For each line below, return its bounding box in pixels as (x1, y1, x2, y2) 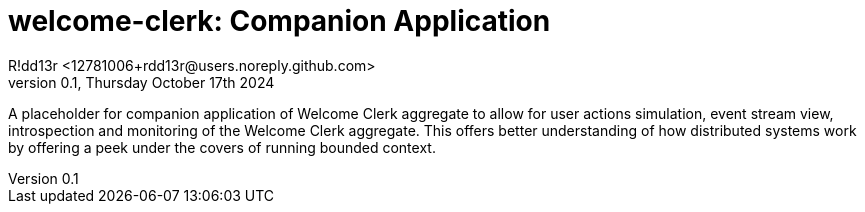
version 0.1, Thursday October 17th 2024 (8, 73, 275, 91)
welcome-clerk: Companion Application (8, 4, 551, 38)
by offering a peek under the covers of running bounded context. (8, 138, 436, 156)
